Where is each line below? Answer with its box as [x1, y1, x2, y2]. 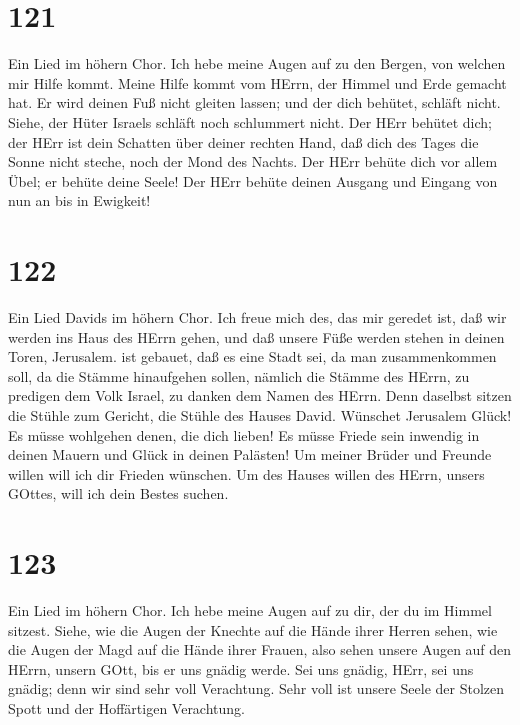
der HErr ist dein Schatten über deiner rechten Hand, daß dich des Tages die [8, 131, 479, 152]
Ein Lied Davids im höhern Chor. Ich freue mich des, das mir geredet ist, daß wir [8, 307, 507, 327]
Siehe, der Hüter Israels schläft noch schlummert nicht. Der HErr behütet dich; [8, 111, 492, 132]
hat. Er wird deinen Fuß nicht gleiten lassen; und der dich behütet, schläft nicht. [8, 92, 501, 113]
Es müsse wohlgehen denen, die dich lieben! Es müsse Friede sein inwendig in [8, 424, 480, 445]
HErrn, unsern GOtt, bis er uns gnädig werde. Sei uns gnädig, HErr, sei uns [8, 658, 474, 679]
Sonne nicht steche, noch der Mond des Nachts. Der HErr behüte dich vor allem [8, 151, 498, 172]
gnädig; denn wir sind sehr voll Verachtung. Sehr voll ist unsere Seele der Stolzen [8, 678, 505, 699]
